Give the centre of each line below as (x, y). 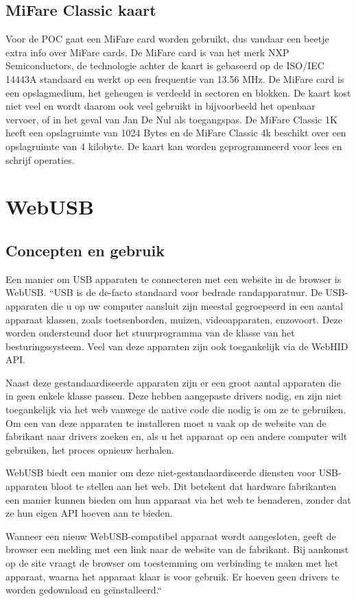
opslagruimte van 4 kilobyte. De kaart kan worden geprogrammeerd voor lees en (174, 146)
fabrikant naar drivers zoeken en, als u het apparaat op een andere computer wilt (177, 436)
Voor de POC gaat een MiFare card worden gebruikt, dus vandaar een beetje (167, 39)
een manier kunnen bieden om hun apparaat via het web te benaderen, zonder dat (178, 499)
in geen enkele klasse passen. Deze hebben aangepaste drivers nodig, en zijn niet (174, 396)
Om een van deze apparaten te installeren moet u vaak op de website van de (166, 422)
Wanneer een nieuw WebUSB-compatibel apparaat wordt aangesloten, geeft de (171, 536)
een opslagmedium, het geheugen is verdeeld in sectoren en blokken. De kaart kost (178, 92)
